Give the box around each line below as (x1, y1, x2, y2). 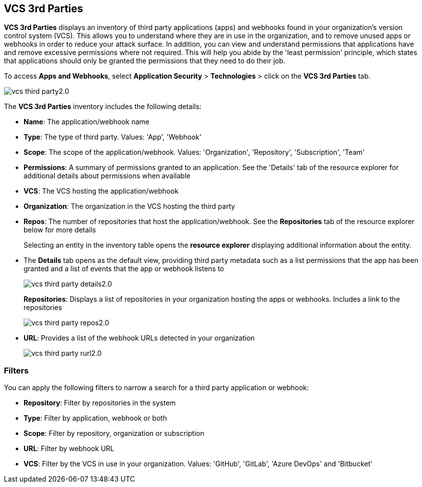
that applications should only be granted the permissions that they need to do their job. (4, 57, 285, 65)
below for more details (24, 226, 96, 234)
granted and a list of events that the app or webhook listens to (24, 264, 225, 273)
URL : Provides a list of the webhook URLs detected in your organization (24, 334, 255, 343)
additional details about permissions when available (24, 172, 191, 180)
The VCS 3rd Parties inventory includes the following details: (4, 102, 201, 111)
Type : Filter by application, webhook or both (24, 414, 167, 423)
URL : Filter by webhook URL (24, 444, 114, 453)
